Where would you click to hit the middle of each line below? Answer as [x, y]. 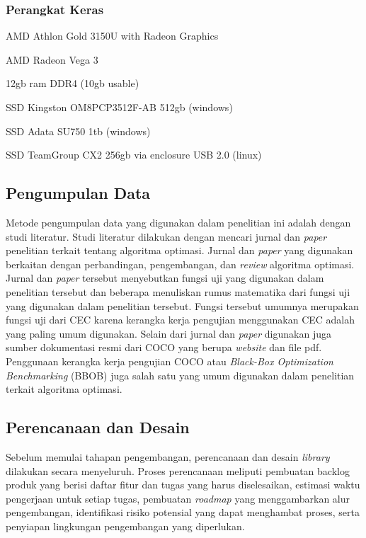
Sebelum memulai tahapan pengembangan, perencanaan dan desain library [168, 456]
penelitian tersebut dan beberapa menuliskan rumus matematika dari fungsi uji [178, 291]
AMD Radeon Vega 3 [52, 59]
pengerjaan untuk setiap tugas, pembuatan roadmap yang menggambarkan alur [178, 498]
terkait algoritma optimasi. [64, 389]
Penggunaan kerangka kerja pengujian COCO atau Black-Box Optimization [170, 361]
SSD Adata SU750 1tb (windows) [78, 131]
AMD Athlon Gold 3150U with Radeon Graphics [112, 36]
